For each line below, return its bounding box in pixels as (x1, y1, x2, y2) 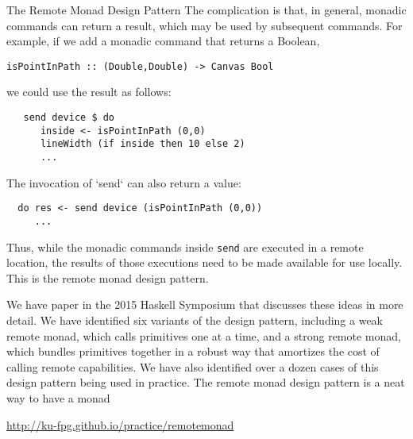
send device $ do (23, 112, 115, 124)
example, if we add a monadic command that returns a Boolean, (6, 33, 320, 49)
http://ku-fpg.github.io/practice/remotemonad (6, 416, 234, 433)
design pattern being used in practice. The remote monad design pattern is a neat (6, 374, 405, 391)
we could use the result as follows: (6, 83, 172, 100)
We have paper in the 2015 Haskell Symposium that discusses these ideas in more (6, 296, 403, 313)
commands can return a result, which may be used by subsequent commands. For (6, 17, 403, 33)
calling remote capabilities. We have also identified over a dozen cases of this (6, 358, 379, 375)
